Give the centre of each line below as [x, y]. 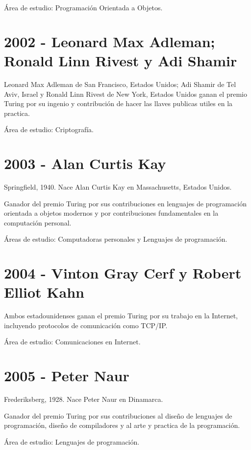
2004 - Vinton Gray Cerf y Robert [123, 273]
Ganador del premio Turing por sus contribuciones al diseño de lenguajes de [118, 415]
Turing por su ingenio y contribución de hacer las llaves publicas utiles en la [118, 103]
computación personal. [38, 222]
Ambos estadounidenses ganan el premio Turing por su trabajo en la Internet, [121, 316]
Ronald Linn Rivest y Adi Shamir [121, 60]
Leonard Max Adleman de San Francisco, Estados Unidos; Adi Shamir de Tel [120, 84]
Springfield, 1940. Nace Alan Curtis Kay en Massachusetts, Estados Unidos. [118, 187]
